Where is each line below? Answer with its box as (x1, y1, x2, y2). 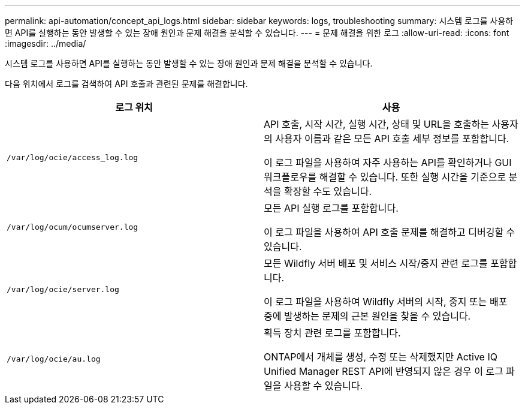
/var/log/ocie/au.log (7, 354, 101, 363)
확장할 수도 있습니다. (283, 185, 372, 197)
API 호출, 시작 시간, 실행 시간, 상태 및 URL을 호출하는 (264, 118, 490, 130)
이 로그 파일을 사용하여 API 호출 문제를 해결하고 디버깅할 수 (264, 226, 515, 238)
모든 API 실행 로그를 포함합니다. (264, 202, 399, 214)
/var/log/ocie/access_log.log (7, 152, 138, 162)
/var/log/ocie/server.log (7, 284, 119, 294)
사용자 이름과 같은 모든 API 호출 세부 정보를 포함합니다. (275, 133, 509, 145)
